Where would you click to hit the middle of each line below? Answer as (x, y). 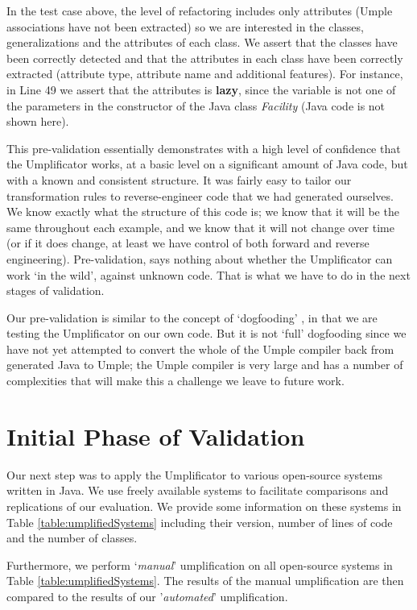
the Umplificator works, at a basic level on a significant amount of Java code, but (207, 164)
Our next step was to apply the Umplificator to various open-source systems (194, 474)
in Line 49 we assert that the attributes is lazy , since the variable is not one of (201, 89)
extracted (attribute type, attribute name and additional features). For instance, (205, 74)
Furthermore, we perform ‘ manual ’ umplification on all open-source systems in (200, 564)
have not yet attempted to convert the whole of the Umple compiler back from (200, 349)
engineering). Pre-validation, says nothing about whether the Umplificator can (200, 258)
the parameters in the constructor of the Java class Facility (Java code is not (196, 105)
